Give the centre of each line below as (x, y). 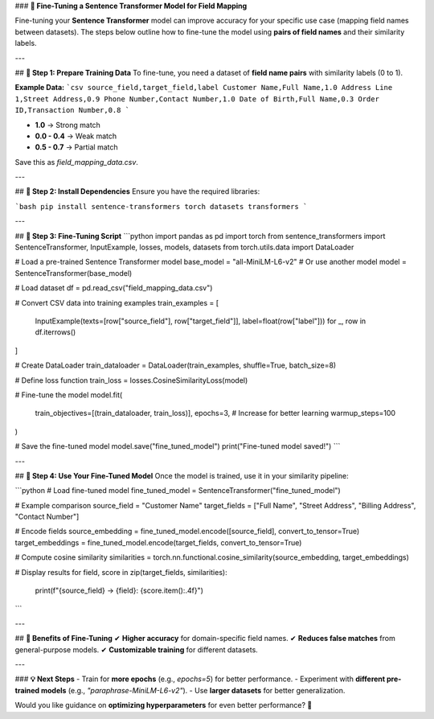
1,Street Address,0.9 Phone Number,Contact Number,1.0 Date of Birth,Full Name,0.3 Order (197, 99)
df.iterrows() (55, 332)
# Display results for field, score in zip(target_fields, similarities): (121, 572)
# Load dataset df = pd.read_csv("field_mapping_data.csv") (114, 288)
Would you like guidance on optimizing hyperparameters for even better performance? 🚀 (164, 705)
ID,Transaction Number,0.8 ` (72, 110)
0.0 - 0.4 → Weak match (76, 136)
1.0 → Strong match (68, 125)
